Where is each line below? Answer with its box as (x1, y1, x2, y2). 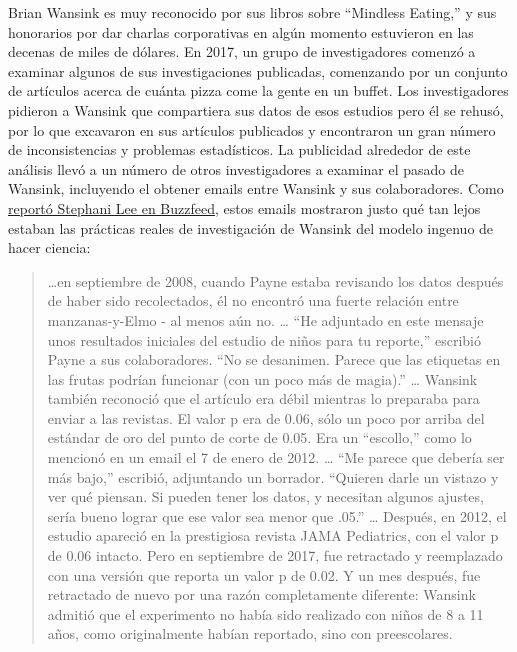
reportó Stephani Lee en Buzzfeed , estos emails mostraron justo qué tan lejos (8, 197, 481, 218)
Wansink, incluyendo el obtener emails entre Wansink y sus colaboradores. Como (8, 178, 504, 199)
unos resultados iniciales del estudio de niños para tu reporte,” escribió (47, 329, 481, 350)
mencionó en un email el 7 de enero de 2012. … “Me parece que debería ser (47, 447, 505, 468)
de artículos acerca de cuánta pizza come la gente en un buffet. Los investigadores (8, 80, 509, 101)
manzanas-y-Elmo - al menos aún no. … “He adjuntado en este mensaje (47, 309, 484, 330)
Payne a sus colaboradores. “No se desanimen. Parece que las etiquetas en (47, 349, 501, 370)
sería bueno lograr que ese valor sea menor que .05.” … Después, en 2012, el (47, 505, 507, 526)
